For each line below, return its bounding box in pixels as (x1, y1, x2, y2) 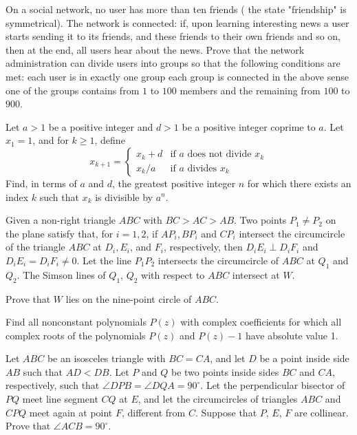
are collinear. (294, 405, 349, 419)
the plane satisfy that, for (6, 226, 113, 240)
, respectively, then (163, 240, 243, 254)
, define (94, 133, 125, 147)
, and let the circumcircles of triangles (138, 392, 298, 406)
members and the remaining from (180, 83, 321, 97)
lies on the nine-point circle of (65, 291, 192, 306)
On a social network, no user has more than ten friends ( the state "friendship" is (6, 2, 347, 16)
